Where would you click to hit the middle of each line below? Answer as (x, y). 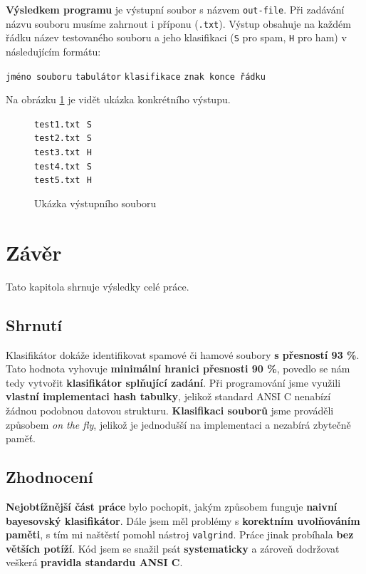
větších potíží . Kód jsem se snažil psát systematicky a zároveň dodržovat (173, 548)
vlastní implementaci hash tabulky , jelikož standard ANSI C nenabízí (168, 396)
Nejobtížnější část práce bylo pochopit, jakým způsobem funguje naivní (172, 506)
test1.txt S (63, 124)
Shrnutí (34, 324)
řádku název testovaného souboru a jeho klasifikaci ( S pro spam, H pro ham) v (176, 37)
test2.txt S (63, 139)
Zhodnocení (49, 477)
